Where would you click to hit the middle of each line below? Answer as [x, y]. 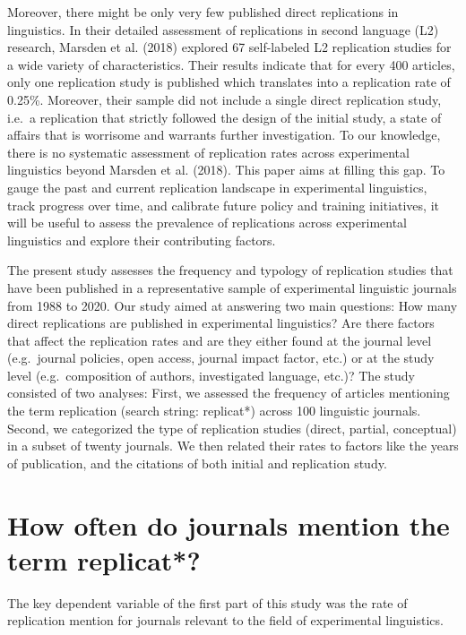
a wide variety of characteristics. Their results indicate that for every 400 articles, [231, 64]
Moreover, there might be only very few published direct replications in [203, 12]
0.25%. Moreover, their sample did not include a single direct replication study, [224, 99]
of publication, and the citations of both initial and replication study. [197, 463]
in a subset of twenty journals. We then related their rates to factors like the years [233, 446]
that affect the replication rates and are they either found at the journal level [220, 340]
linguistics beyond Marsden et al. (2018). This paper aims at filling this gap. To [226, 170]
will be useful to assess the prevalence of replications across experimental [207, 223]
